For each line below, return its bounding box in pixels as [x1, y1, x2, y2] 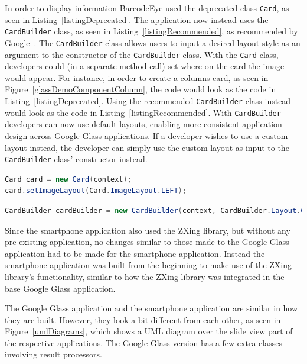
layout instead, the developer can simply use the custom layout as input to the [5, 141, 289, 153]
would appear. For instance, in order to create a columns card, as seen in [5, 71, 269, 83]
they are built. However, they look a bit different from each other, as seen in [5, 313, 281, 326]
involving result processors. [5, 348, 102, 360]
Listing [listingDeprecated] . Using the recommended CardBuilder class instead [5, 95, 291, 107]
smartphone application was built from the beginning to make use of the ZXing [5, 259, 292, 271]
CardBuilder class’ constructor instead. [5, 153, 148, 165]
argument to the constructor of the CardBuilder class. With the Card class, [5, 48, 279, 60]
